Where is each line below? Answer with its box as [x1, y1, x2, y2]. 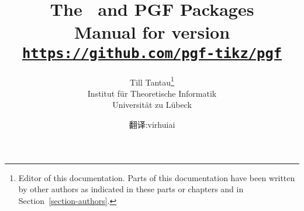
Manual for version [74, 20, 230, 44]
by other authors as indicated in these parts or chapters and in [18, 183, 244, 195]
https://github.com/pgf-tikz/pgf [22, 45, 282, 62]
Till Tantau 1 [130, 74, 174, 88]
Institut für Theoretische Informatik [87, 87, 217, 99]
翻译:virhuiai [129, 118, 175, 131]
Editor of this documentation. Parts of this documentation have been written [18, 171, 295, 183]
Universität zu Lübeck [112, 98, 192, 111]
